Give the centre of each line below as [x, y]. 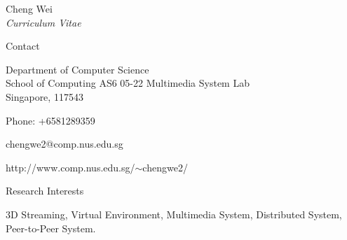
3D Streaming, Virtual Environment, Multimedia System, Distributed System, [174, 214]
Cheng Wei [29, 8]
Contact [23, 46]
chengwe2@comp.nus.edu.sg [64, 144]
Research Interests [45, 191]
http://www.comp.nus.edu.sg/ [70, 167]
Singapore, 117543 [45, 96]
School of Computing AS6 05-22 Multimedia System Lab [128, 83]
